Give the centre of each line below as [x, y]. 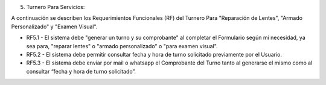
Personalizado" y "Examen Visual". [54, 27]
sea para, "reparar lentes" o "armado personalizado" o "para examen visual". [122, 46]
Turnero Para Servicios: [56, 7]
